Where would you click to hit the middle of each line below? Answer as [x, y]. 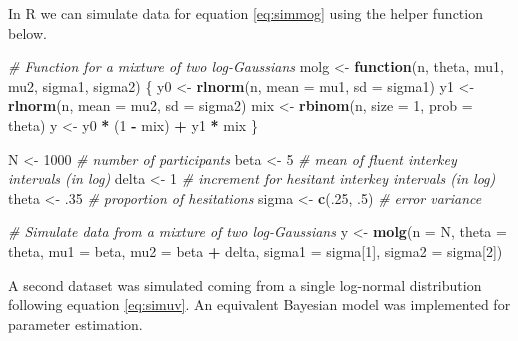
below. [27, 32]
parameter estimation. [75, 323]
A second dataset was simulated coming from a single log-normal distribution [245, 284]
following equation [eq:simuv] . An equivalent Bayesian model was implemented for [259, 304]
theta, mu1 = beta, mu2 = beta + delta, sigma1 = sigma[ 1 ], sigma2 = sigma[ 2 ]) [255, 250]
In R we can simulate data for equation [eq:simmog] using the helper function [245, 13]
